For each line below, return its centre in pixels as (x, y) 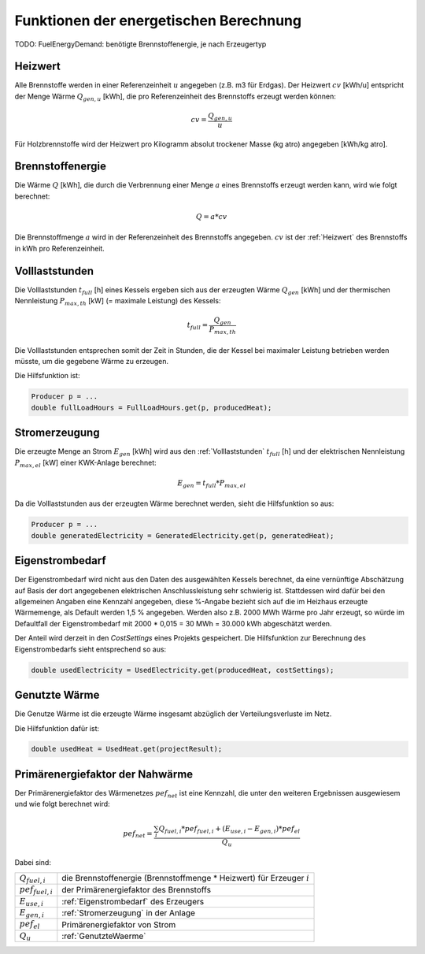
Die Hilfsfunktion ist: (47, 376)
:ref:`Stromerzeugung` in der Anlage (129, 913)
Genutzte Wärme (57, 695)
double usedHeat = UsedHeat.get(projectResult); (127, 749)
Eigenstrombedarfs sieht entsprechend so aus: (91, 649)
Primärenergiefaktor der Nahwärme (104, 774)
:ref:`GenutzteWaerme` (104, 936)
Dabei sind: (33, 863)
